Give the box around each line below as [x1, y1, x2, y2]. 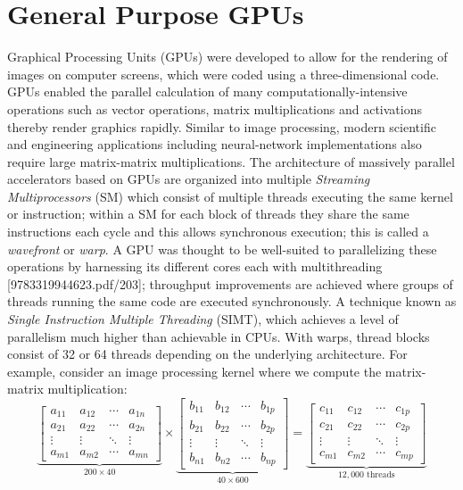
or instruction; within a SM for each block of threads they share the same [7, 204, 409, 223]
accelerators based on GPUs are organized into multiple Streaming [7, 170, 370, 188]
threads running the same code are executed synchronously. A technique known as [7, 292, 457, 311]
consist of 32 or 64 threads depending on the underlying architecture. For [7, 345, 408, 363]
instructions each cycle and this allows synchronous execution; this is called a [7, 222, 429, 241]
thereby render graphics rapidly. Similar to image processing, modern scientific [7, 117, 436, 136]
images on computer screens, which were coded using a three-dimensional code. [7, 64, 440, 83]
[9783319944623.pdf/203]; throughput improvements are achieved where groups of [7, 274, 453, 293]
